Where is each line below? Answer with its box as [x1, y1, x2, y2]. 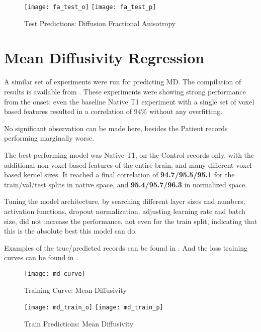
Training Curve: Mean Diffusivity [24, 284, 127, 295]
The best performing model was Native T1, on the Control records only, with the [4, 149, 254, 160]
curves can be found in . [4, 252, 78, 263]
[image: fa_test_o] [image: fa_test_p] [24, 4, 156, 11]
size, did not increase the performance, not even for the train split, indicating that [4, 215, 257, 226]
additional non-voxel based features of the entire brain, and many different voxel [4, 159, 252, 170]
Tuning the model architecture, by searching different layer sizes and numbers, [4, 196, 245, 206]
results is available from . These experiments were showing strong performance [4, 86, 246, 96]
